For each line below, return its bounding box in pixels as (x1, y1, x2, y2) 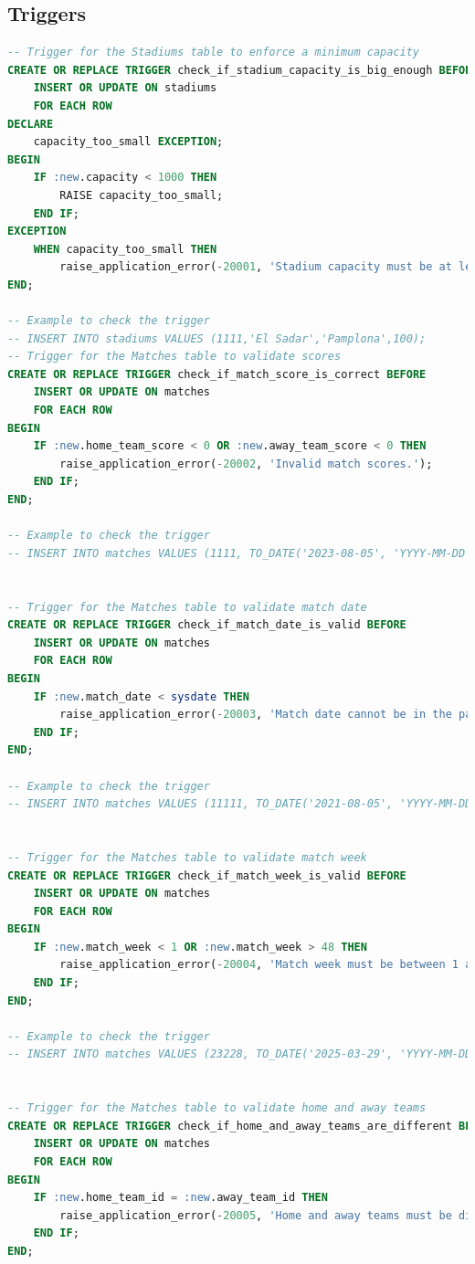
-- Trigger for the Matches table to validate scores (7, 350, 342, 363)
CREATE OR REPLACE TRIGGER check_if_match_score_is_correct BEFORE (7, 367, 427, 381)
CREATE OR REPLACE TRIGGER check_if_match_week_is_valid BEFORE (7, 869, 406, 882)
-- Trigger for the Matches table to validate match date (7, 600, 367, 614)
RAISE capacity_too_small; (59, 188, 224, 202)
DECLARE (7, 117, 54, 131)
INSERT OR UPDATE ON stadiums (33, 81, 217, 95)
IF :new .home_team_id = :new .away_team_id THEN (33, 1191, 328, 1205)
